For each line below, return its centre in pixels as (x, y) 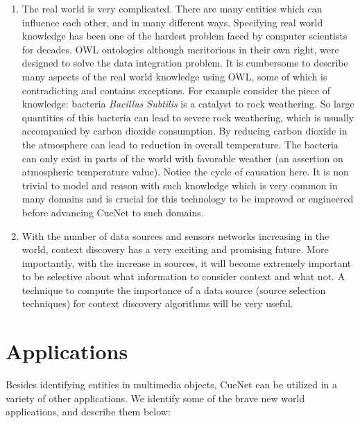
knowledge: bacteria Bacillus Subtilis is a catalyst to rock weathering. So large (188, 104)
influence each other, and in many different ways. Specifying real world (172, 22)
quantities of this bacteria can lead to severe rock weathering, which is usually (188, 117)
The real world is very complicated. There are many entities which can (172, 8)
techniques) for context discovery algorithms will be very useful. (157, 303)
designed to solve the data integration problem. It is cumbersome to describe (185, 63)
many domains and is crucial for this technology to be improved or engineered (188, 199)
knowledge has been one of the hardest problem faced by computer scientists (185, 36)
